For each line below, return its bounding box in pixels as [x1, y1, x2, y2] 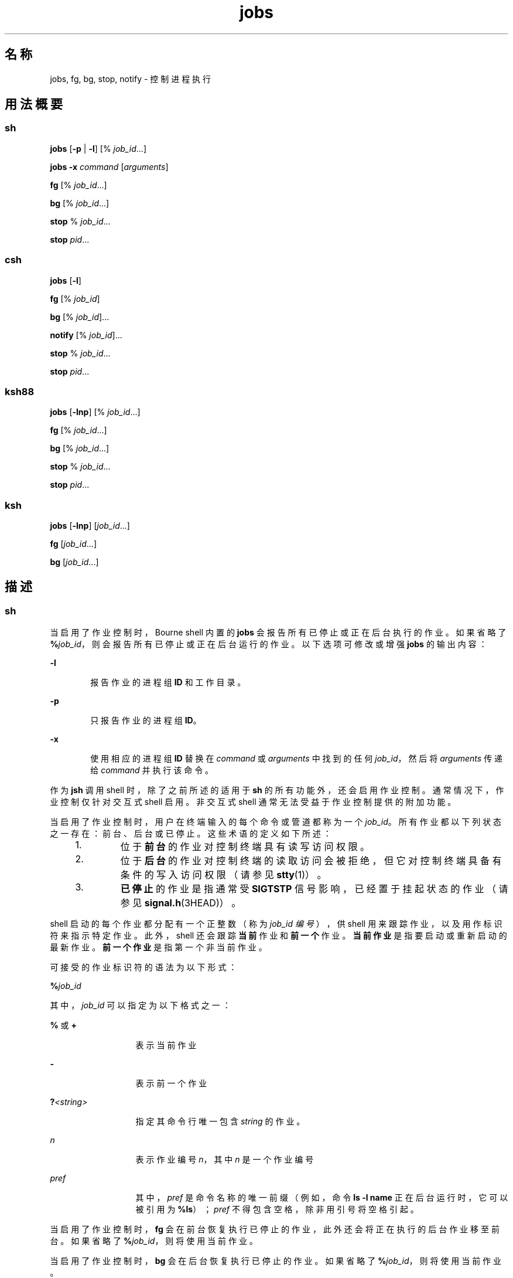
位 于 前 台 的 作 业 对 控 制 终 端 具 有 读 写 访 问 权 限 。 [120, 841, 370, 853]
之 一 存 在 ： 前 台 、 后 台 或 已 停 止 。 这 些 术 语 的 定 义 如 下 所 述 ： [50, 828, 331, 839]
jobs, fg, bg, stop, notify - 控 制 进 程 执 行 [50, 73, 211, 84]
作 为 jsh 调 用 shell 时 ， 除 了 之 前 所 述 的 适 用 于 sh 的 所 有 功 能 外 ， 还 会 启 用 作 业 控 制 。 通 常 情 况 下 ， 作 [50, 785, 504, 796]
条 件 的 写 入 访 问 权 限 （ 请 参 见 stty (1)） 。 [120, 869, 327, 881]
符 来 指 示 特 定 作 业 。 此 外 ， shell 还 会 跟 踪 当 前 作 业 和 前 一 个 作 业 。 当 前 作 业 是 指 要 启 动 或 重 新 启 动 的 [50, 930, 507, 941]
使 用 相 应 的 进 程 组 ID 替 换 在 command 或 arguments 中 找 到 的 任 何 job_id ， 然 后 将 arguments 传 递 [90, 753, 503, 764]
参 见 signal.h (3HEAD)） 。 [120, 897, 241, 909]
